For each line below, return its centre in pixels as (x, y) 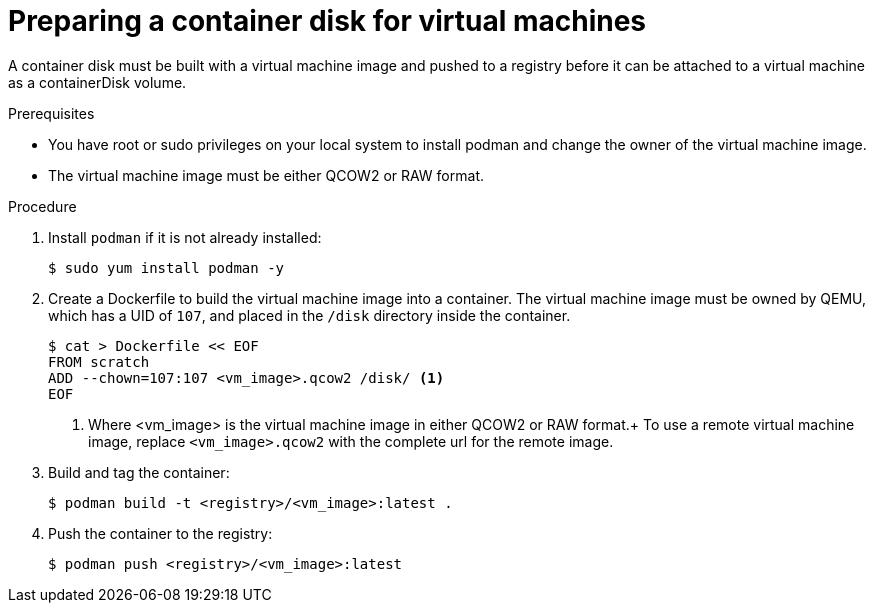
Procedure (42, 206)
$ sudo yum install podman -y (166, 267)
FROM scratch (99, 361)
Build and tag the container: (139, 472)
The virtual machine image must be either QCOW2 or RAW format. (266, 175)
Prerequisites (51, 113)
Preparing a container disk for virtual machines (327, 21)
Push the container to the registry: (160, 533)
